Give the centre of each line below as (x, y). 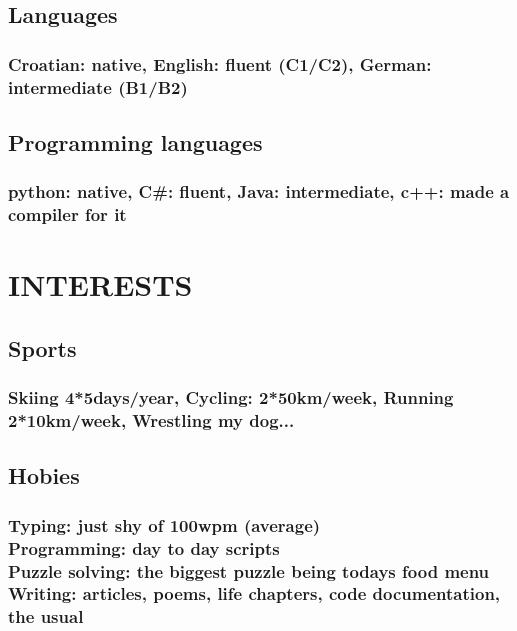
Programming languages (135, 141)
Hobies (44, 475)
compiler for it (67, 214)
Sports (42, 347)
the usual (46, 616)
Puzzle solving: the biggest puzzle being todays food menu (249, 570)
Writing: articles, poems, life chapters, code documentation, (254, 593)
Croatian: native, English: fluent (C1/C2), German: (220, 63)
